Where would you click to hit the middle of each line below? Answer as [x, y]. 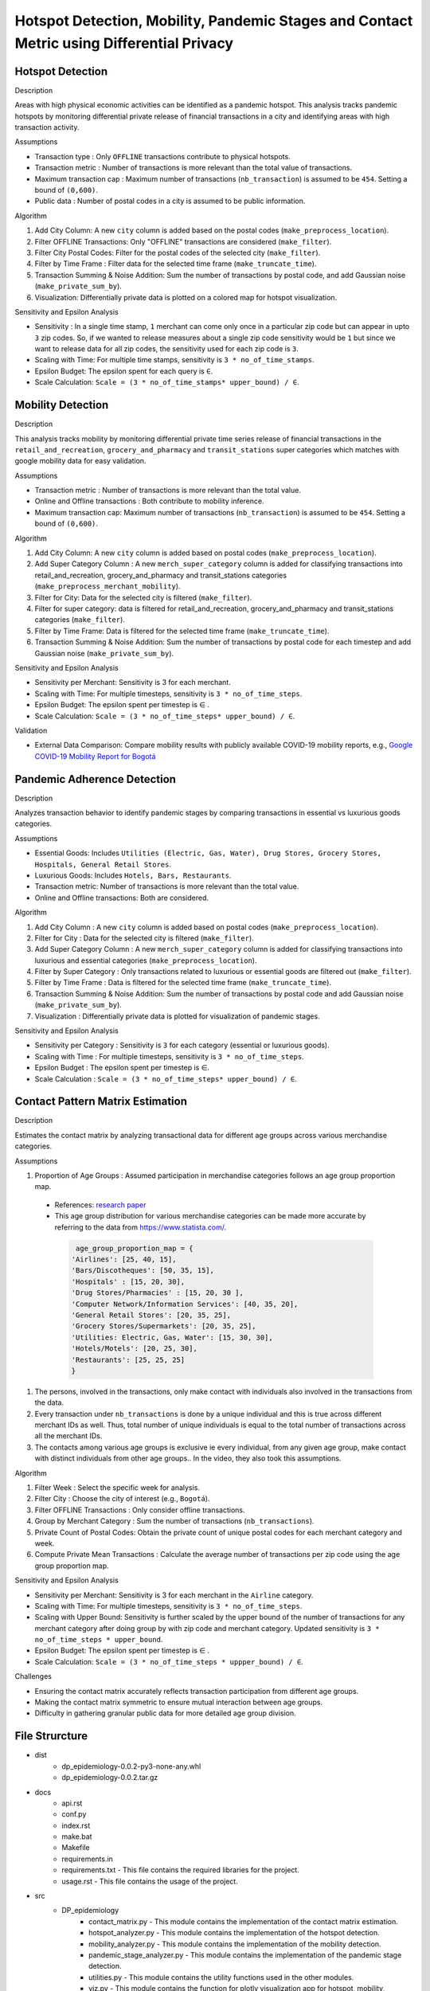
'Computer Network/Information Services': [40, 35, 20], [185, 1304]
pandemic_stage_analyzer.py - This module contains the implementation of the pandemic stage [245, 1954]
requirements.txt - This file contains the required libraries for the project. [181, 1870]
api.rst [72, 1803]
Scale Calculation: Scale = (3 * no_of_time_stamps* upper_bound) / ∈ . [167, 382]
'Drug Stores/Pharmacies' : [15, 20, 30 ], [158, 1293]
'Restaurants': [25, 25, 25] [128, 1359]
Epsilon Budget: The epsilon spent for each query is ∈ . [124, 371]
